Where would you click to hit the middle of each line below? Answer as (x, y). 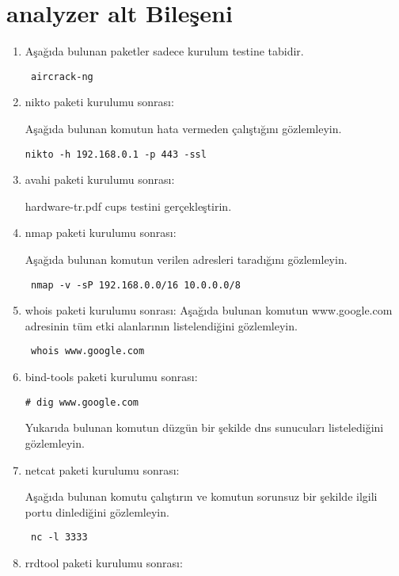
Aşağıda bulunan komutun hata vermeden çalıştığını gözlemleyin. (183, 128)
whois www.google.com (87, 351)
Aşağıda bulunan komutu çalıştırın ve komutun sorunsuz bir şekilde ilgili (201, 496)
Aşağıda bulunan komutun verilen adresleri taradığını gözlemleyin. (186, 259)
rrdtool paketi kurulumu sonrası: (104, 562)
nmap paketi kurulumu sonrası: (101, 233)
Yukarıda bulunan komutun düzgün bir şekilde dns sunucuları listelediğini (204, 427)
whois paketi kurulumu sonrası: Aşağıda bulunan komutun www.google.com (209, 310)
